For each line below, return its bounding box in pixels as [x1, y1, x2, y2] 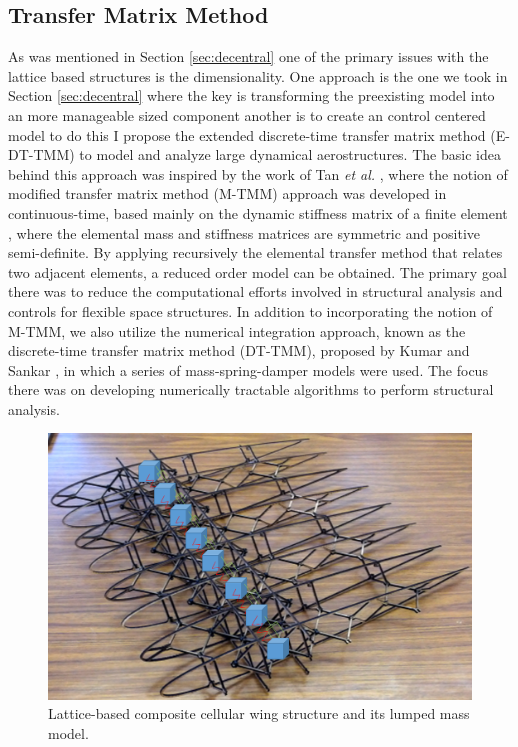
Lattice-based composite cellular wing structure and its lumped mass [48, 703, 470, 724]
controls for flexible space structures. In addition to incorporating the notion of [8, 300, 493, 321]
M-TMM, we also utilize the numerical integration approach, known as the [8, 320, 466, 341]
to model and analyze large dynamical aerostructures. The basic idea [79, 144, 501, 165]
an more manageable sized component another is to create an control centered [8, 104, 486, 125]
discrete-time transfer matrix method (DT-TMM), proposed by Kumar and [8, 340, 470, 361]
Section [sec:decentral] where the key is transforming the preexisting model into [8, 85, 495, 106]
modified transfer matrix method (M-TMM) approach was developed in [8, 183, 447, 204]
